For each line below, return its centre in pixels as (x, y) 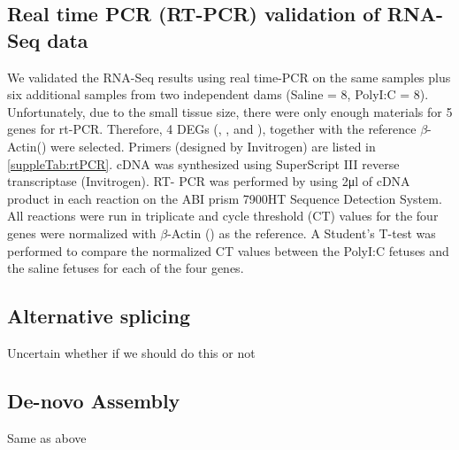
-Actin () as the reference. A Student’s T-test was (302, 233)
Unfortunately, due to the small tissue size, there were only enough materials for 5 (230, 111)
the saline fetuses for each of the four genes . (126, 268)
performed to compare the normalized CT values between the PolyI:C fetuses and (228, 250)
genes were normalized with (82, 233)
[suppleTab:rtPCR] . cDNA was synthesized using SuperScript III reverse (203, 163)
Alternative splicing (99, 316)
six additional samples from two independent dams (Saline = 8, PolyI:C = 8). (218, 94)
